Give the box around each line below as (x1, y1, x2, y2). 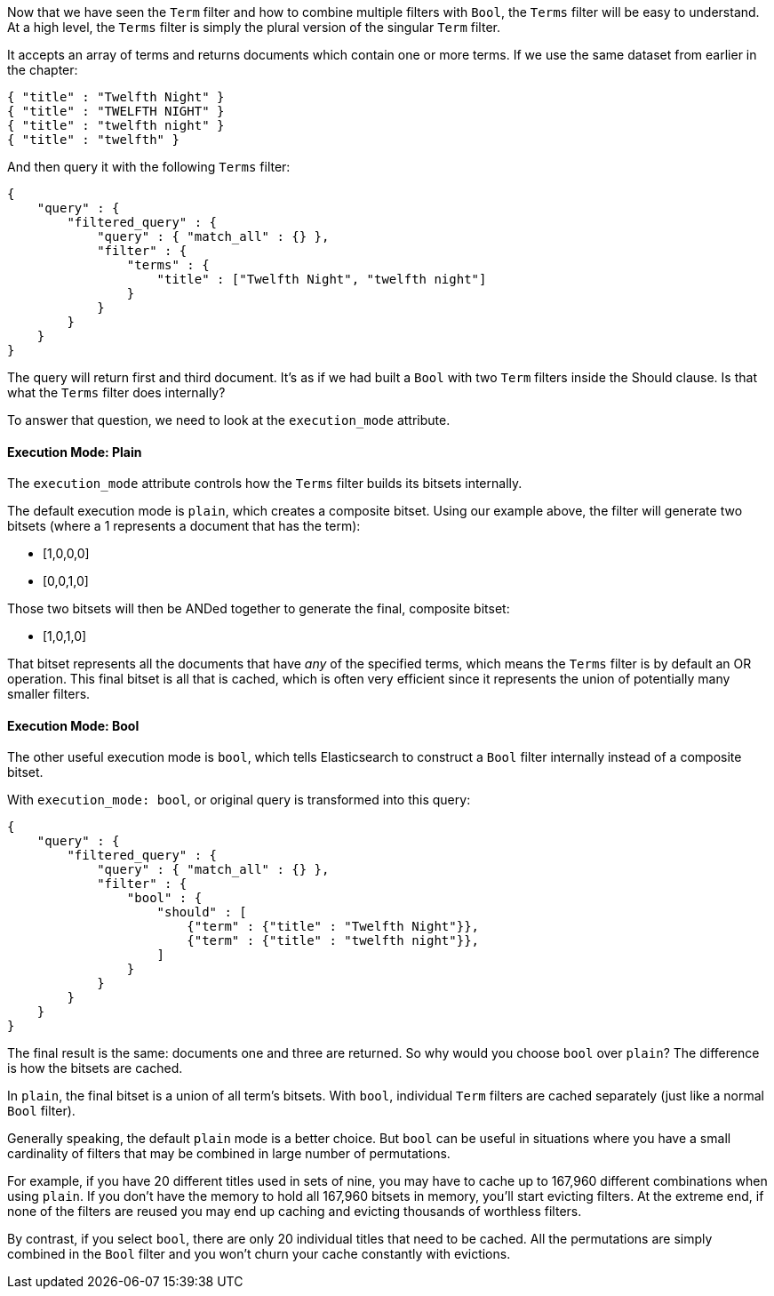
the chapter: (7, 62, 78, 77)
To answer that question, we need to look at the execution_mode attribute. (7, 412, 451, 428)
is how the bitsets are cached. (7, 1060, 183, 1076)
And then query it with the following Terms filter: (7, 159, 291, 174)
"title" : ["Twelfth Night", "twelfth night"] (156, 272, 487, 286)
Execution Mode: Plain (7, 444, 142, 460)
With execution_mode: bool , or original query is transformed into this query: (7, 792, 471, 808)
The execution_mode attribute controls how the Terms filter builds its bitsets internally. (7, 476, 523, 492)
